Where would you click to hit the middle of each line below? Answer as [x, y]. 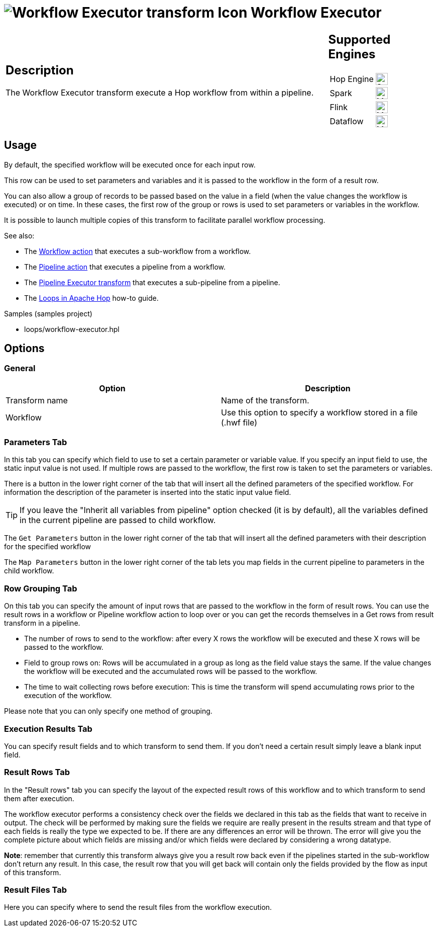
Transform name [37, 400]
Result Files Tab [35, 890]
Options [24, 348]
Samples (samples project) [48, 313]
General [20, 368]
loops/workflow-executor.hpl [72, 329]
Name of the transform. [265, 400]
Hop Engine [352, 79]
